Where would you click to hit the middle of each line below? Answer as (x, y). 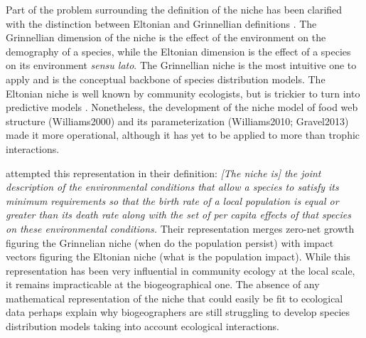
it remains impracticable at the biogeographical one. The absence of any (163, 284)
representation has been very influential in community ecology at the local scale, (181, 270)
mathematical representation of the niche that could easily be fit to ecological (174, 298)
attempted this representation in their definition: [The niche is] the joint (163, 173)
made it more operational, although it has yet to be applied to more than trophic (183, 135)
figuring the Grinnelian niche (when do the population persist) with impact (170, 242)
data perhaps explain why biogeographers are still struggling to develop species (178, 312)
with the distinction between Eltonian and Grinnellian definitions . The (161, 23)
